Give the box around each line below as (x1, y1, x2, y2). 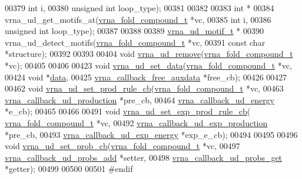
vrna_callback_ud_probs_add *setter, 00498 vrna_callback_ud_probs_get (5, 151, 283, 163)
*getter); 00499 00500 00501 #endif (5, 163, 133, 175)
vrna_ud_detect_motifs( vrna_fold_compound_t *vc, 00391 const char (5, 36, 266, 48)
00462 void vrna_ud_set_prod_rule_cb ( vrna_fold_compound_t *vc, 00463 (5, 82, 284, 94)
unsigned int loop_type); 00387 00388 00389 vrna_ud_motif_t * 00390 (5, 25, 264, 37)
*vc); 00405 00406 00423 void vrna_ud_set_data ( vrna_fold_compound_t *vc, (5, 59, 292, 71)
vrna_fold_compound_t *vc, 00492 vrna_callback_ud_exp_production (5, 116, 268, 129)
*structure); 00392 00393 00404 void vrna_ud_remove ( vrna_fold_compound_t (5, 48, 293, 60)
